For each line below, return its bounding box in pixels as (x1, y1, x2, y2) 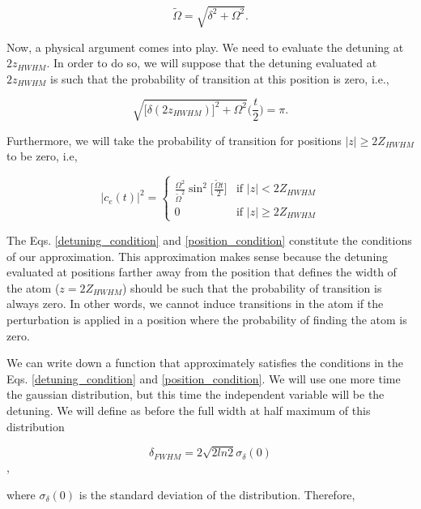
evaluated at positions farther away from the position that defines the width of (6, 263, 397, 280)
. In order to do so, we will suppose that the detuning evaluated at (46, 54, 377, 71)
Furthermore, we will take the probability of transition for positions (6, 131, 342, 148)
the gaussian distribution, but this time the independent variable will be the (6, 386, 385, 403)
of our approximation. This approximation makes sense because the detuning (6, 247, 389, 264)
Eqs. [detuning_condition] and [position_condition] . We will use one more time (6, 370, 401, 387)
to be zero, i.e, (6, 148, 78, 165)
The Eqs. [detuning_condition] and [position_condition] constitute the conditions (6, 231, 412, 248)
